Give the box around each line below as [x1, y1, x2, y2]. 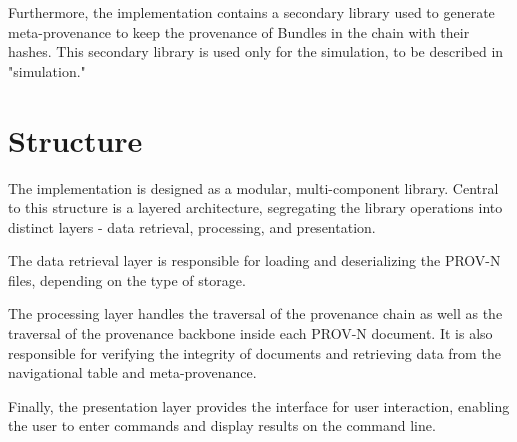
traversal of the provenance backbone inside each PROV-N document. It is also [8, 323, 493, 344]
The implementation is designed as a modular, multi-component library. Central [8, 177, 499, 198]
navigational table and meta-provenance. [8, 362, 257, 383]
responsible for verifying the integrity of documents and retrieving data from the [8, 342, 501, 363]
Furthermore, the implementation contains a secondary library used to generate [8, 2, 495, 22]
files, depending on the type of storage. [8, 269, 246, 290]
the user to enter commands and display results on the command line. [8, 415, 436, 436]
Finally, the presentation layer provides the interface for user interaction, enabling [8, 395, 510, 416]
